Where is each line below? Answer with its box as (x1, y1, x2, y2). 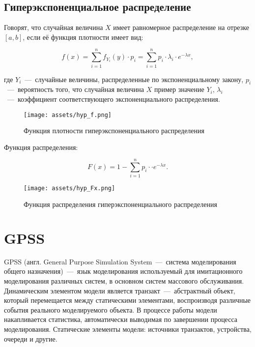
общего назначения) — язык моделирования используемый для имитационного (4, 266, 243, 276)
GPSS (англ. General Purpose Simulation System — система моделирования (4, 256, 236, 266)
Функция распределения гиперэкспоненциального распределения (24, 199, 217, 209)
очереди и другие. (4, 333, 57, 344)
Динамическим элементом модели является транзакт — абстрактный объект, (4, 285, 235, 295)
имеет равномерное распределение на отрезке (113, 22, 249, 32)
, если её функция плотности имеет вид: (23, 31, 143, 42)
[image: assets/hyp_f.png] (24, 111, 112, 118)
